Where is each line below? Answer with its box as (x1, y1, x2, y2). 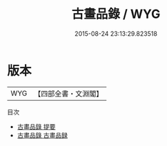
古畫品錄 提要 (17, 122, 56, 131)
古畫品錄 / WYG (71, 6, 161, 22)
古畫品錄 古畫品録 (17, 131, 68, 139)
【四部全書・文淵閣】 (34, 89, 104, 98)
